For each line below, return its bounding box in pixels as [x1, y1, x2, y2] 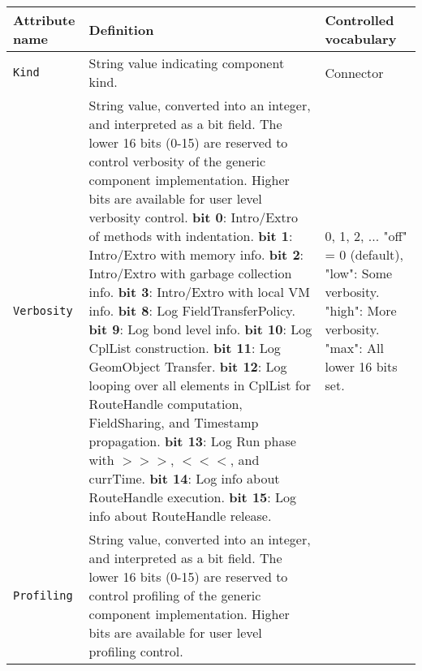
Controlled [325, 11, 394, 29]
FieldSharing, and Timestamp [88, 413, 259, 432]
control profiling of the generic [88, 586, 261, 604]
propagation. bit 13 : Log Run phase [88, 432, 296, 450]
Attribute [13, 11, 75, 29]
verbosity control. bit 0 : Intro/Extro [88, 208, 299, 226]
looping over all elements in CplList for [88, 376, 311, 394]
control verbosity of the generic [88, 152, 266, 170]
